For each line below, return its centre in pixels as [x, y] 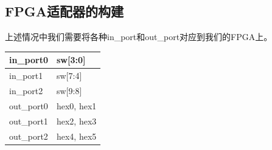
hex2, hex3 [76, 121]
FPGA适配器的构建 [64, 11]
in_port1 [26, 76]
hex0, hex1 [76, 105]
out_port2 [29, 136]
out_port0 [29, 105]
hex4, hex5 [76, 136]
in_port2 [26, 90]
